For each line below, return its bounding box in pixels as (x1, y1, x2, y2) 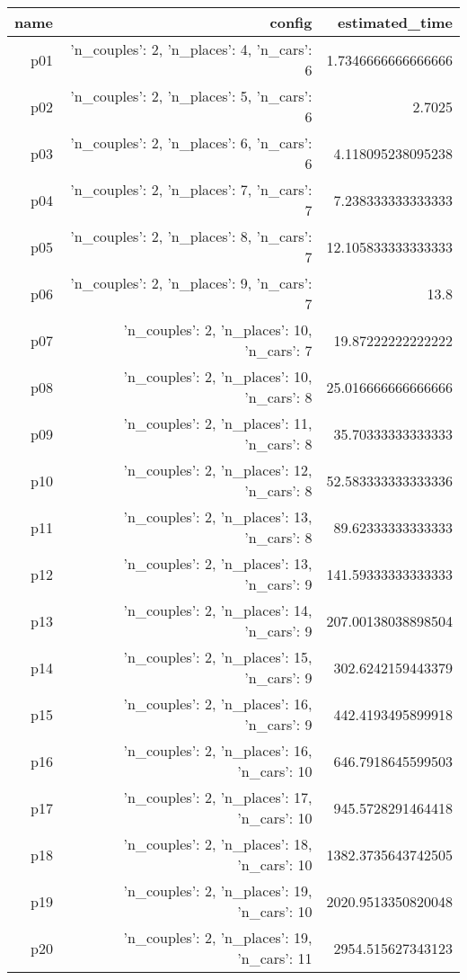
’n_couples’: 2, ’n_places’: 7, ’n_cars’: (70, 179, 313, 200)
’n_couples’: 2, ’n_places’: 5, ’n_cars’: (70, 85, 313, 106)
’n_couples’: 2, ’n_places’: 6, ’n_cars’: (70, 132, 313, 153)
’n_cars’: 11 (237, 948, 313, 968)
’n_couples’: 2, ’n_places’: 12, (123, 459, 313, 480)
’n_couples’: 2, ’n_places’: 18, (123, 833, 313, 854)
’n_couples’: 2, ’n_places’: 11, (123, 413, 313, 433)
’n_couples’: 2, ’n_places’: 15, (123, 646, 313, 667)
